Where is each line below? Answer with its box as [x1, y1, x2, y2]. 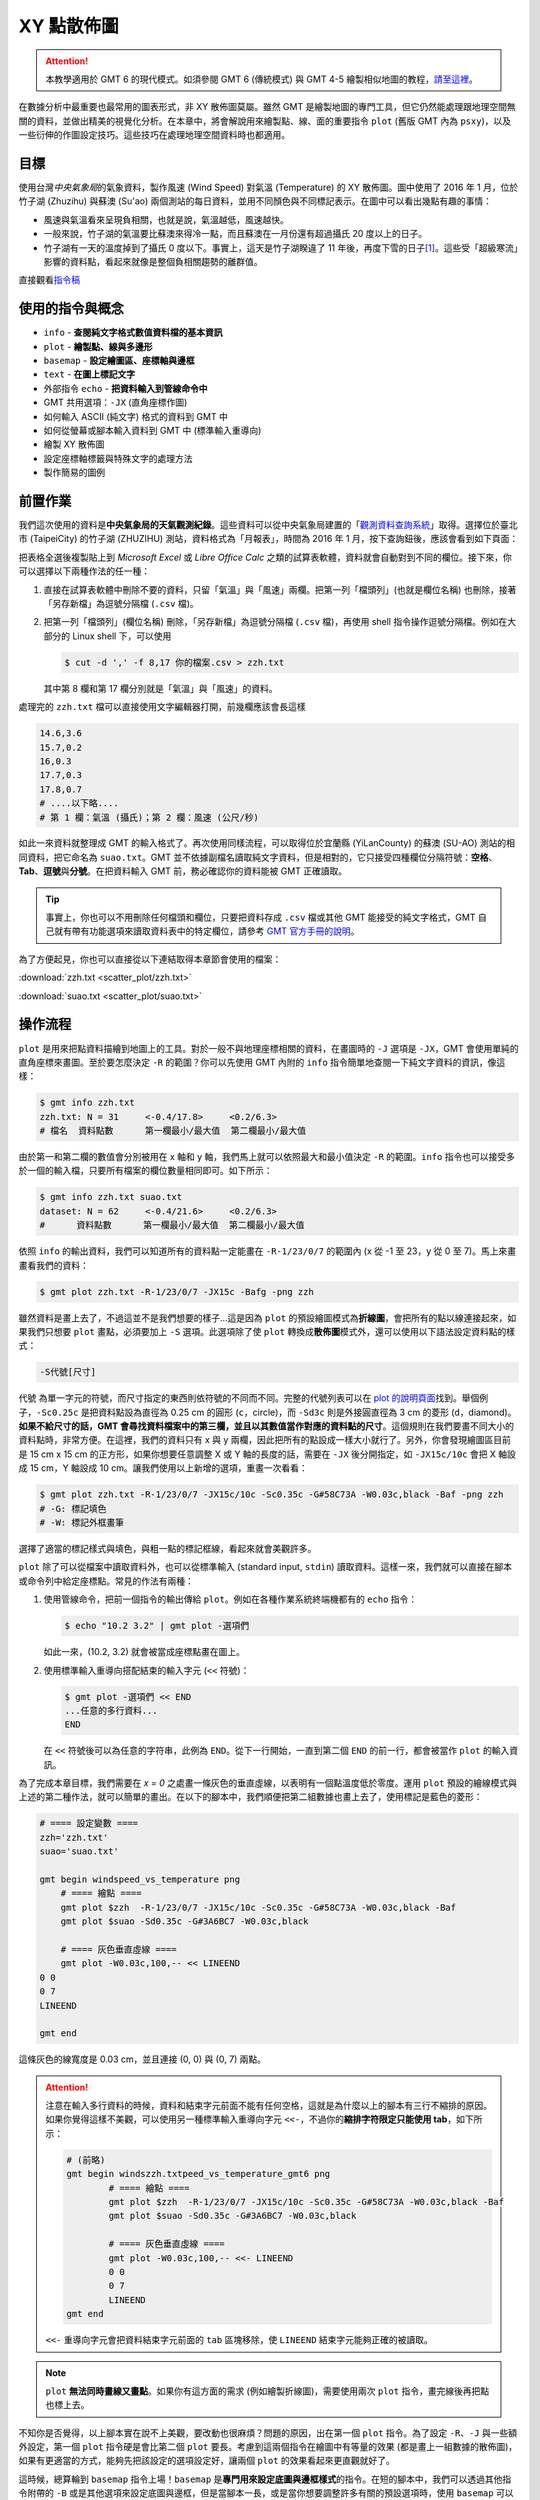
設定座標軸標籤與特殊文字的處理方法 [43, 452, 193, 464]
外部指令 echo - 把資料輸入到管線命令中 [43, 382, 208, 394]
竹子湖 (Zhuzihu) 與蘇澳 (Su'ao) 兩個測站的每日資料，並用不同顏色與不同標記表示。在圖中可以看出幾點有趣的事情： [18, 195, 492, 207]
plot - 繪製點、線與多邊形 [43, 340, 154, 352]
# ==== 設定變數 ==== [39, 1818, 139, 1829]
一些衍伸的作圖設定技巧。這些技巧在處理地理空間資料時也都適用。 [18, 129, 290, 141]
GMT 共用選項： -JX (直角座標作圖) [43, 396, 188, 409]
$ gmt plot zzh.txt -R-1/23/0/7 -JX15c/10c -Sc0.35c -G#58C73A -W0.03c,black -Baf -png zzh [39, 1489, 504, 1500]
